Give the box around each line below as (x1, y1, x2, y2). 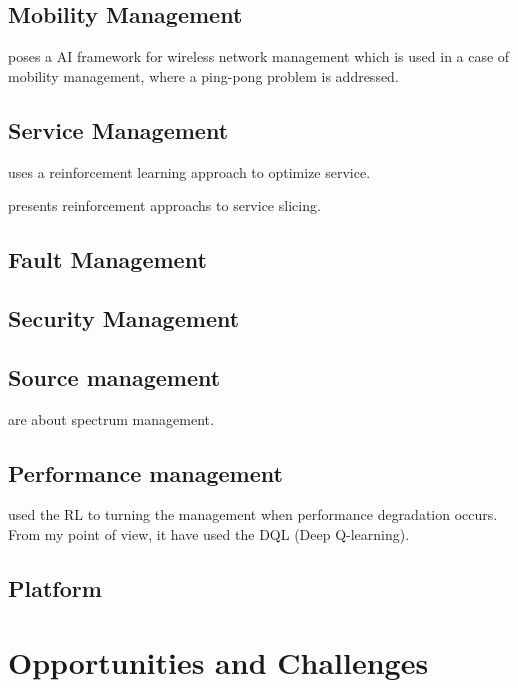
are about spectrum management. (8, 408, 214, 429)
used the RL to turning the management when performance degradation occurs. (8, 504, 498, 525)
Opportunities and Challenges (8, 641, 429, 682)
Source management (8, 361, 221, 392)
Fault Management (8, 244, 207, 275)
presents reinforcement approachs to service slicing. (8, 195, 321, 216)
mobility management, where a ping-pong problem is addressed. (8, 65, 399, 86)
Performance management (8, 457, 283, 488)
